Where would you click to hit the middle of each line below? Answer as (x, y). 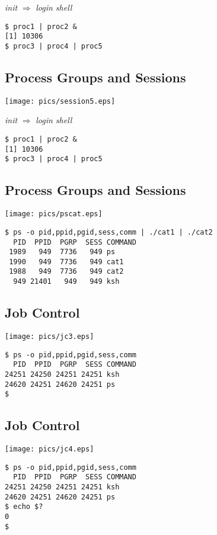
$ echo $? (24, 507)
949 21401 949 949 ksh (66, 282)
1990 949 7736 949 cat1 (66, 262)
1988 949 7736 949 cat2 (66, 272)
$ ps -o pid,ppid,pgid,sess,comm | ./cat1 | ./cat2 (109, 232)
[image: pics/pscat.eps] (54, 214)
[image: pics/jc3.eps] (50, 336)
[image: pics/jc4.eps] (50, 449)
